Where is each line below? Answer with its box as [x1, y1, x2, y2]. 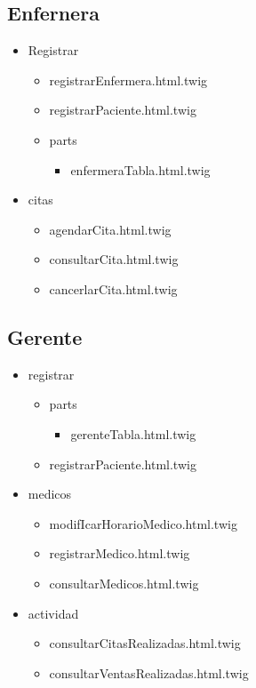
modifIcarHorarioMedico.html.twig [49, 514, 237, 532]
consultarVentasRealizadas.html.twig [49, 663, 249, 682]
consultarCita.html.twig [49, 250, 179, 268]
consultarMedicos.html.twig [49, 573, 199, 592]
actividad [28, 604, 79, 622]
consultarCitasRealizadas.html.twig [49, 634, 241, 652]
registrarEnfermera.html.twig [49, 70, 208, 89]
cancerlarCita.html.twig [49, 279, 178, 298]
